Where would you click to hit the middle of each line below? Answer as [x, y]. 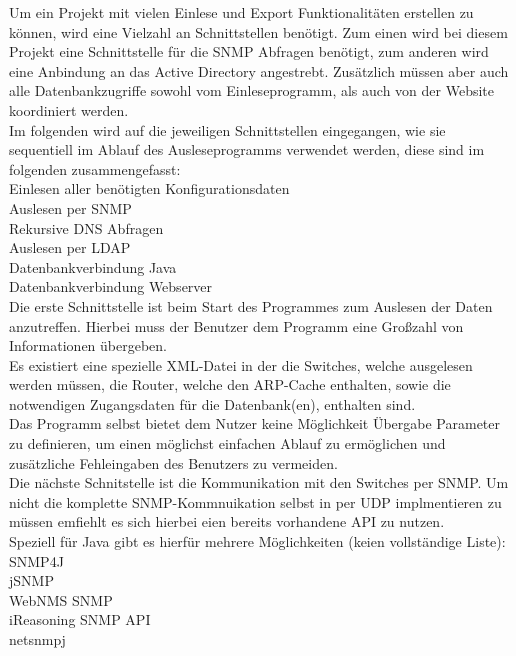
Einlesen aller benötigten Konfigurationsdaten [149, 188]
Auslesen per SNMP [70, 207]
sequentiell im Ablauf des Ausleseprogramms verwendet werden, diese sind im [247, 149]
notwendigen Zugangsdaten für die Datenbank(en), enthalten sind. [212, 403]
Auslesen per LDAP [70, 247]
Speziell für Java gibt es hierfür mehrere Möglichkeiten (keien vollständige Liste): [257, 541]
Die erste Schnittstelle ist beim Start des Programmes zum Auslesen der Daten [251, 305]
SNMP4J [36, 560]
